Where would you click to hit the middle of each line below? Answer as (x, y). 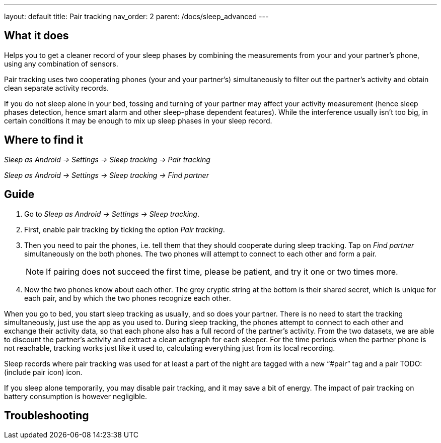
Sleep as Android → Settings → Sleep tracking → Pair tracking (107, 159)
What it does (36, 36)
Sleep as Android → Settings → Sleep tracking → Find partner (106, 175)
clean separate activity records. (56, 88)
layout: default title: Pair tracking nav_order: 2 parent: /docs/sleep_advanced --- (136, 16)
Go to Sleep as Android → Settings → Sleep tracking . (112, 214)
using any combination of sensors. (61, 64)
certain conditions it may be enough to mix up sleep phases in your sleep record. (138, 120)
